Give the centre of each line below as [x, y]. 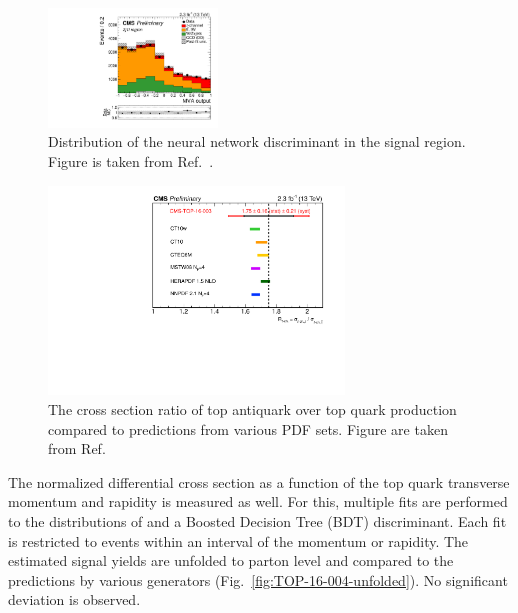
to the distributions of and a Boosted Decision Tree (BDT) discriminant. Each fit [257, 520]
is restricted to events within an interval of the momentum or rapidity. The [238, 540]
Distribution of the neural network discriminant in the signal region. [257, 141]
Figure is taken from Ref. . [131, 161]
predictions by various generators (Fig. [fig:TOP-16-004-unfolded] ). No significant [258, 579]
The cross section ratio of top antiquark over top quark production [252, 408]
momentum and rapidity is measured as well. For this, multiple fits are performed [258, 501]
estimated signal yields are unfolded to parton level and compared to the [231, 560]
